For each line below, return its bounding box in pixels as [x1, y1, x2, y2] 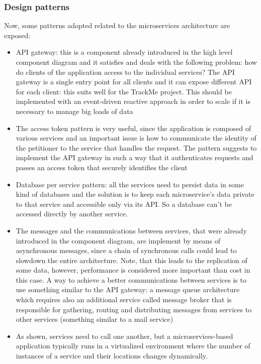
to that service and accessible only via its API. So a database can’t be [16, 198, 232, 209]
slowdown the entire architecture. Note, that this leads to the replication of [16, 255, 247, 265]
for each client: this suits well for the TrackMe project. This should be [16, 86, 232, 96]
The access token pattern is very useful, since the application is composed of [16, 123, 251, 133]
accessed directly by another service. [16, 208, 128, 219]
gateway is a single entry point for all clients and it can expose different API [16, 76, 252, 87]
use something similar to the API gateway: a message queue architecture [16, 284, 240, 295]
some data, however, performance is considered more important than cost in [16, 265, 250, 275]
